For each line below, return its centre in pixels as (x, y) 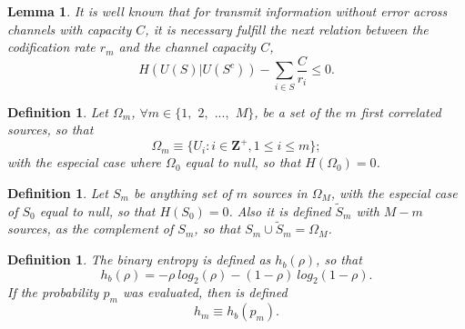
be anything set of (182, 192)
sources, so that (51, 130)
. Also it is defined (280, 210)
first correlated (401, 111)
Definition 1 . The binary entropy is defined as (139, 259)
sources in (279, 192)
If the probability (53, 292)
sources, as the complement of (91, 229)
